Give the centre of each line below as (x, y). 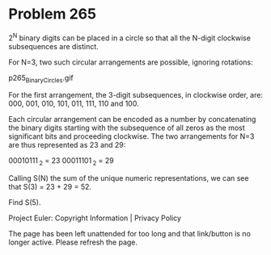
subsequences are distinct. (53, 46)
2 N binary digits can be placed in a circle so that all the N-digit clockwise (129, 37)
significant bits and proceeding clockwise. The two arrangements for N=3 (131, 136)
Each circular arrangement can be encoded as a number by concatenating (132, 119)
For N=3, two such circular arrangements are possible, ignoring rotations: (131, 62)
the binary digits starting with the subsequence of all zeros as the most (127, 128)
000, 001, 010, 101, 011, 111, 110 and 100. (74, 104)
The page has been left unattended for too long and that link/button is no (129, 234)
